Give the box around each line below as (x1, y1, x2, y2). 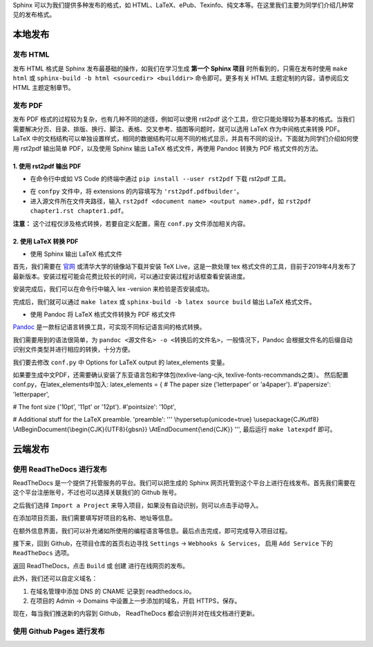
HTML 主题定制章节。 (12, 84, 75, 92)
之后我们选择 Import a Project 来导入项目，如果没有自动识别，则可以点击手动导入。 (12, 501, 262, 509)
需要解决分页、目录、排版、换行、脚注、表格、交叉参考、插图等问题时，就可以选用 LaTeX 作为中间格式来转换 (12, 124, 324, 133)
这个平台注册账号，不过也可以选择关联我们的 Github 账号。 (12, 488, 181, 497)
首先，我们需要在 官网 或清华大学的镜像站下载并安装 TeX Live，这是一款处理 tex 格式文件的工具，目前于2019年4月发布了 (12, 263, 356, 271)
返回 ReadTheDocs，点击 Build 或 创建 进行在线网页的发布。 (12, 561, 189, 570)
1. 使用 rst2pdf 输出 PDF (12, 162, 82, 170)
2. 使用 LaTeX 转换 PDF (12, 237, 79, 245)
